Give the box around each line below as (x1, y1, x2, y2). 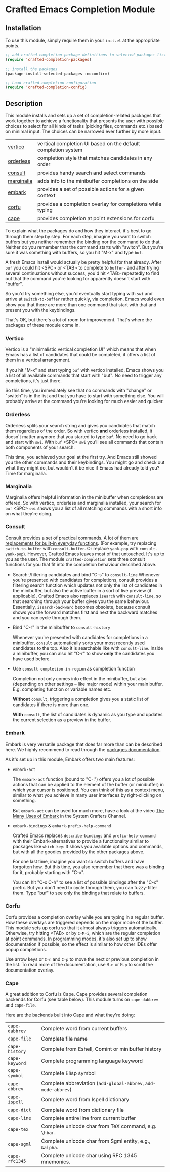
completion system (37, 146, 83, 153)
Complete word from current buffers (41, 1025, 127, 1032)
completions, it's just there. (5, 378, 62, 384)
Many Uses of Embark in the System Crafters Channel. (12, 813, 126, 819)
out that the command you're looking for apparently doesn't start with (5, 276, 151, 282)
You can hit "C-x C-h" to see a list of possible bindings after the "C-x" (12, 879, 158, 885)
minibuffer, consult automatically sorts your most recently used (12, 640, 145, 646)
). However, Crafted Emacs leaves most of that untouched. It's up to (23, 551, 165, 557)
